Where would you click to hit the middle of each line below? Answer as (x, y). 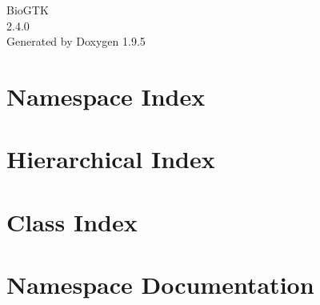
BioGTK (28, 10)
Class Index (72, 221)
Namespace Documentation (160, 285)
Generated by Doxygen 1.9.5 (76, 41)
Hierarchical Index (111, 159)
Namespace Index (106, 96)
